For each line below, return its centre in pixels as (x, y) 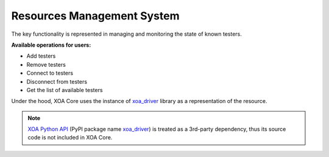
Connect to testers (50, 73)
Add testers (41, 56)
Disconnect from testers (57, 81)
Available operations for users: (51, 45)
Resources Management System (95, 16)
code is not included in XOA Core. (70, 138)
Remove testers (46, 64)
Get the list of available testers (65, 90)
